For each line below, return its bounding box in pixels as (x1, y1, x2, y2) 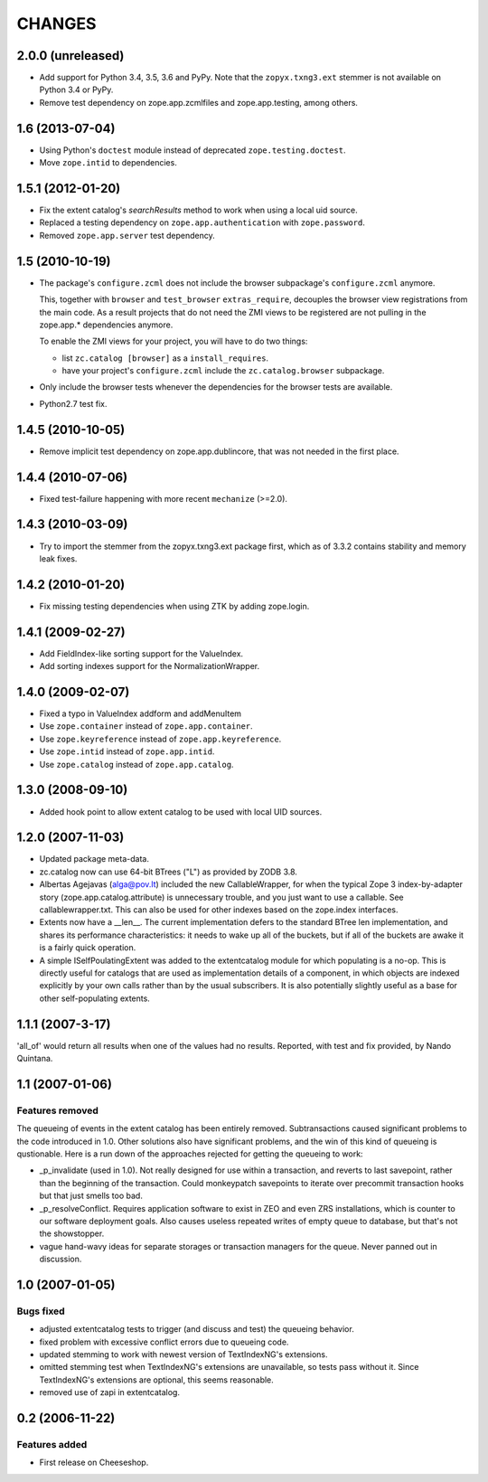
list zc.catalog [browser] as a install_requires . (61, 353, 269, 363)
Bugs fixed (16, 1305, 65, 1317)
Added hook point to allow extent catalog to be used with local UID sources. (39, 806, 323, 817)
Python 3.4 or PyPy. (39, 84, 114, 95)
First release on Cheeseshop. (39, 1457, 149, 1468)
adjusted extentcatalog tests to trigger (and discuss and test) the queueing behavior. (39, 1324, 354, 1335)
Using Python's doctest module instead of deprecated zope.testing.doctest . (39, 145, 346, 156)
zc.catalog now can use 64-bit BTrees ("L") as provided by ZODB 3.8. (39, 866, 298, 877)
